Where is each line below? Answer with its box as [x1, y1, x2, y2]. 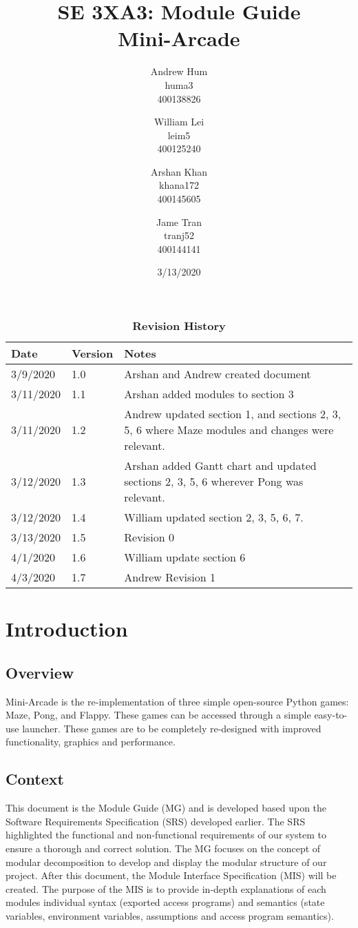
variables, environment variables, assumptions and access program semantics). [6, 908, 334, 922]
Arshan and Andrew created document [124, 366, 311, 382]
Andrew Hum [150, 64, 208, 79]
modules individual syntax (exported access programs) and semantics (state [6, 895, 325, 909]
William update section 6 [124, 549, 246, 566]
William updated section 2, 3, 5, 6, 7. [124, 509, 304, 526]
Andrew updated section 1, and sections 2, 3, [124, 406, 341, 422]
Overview [6, 661, 74, 683]
